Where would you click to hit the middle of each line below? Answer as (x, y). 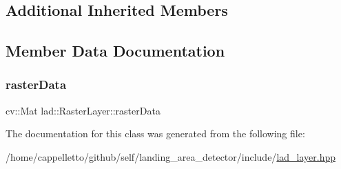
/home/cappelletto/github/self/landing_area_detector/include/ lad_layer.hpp (170, 156)
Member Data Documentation (115, 51)
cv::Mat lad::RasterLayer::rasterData (83, 110)
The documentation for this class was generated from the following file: (155, 133)
